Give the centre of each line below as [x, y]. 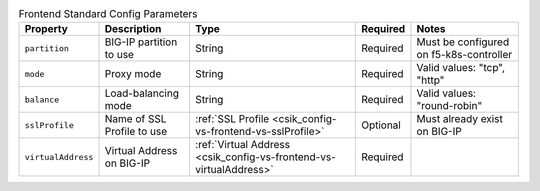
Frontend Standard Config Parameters [108, 14]
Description [133, 29]
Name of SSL [135, 119]
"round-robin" [449, 106]
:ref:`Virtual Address [242, 145]
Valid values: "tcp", [460, 68]
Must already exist [460, 119]
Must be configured [463, 42]
